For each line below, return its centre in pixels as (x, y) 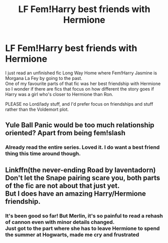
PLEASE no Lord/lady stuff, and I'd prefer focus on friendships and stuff (79, 104)
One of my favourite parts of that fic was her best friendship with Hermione (83, 84)
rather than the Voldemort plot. (37, 109)
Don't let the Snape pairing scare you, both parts (83, 178)
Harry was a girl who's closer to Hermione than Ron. (59, 94)
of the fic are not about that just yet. (62, 185)
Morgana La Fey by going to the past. (44, 78)
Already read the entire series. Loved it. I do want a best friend (82, 147)
